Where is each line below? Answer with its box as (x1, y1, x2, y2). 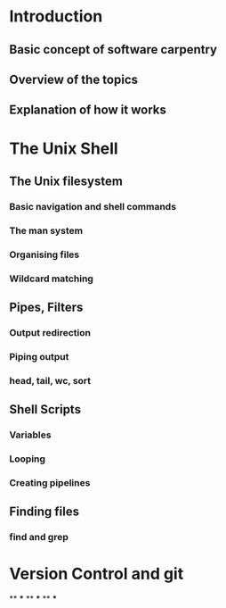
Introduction (9, 6, 103, 27)
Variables (9, 429, 52, 441)
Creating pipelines (9, 476, 91, 488)
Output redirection (9, 326, 92, 338)
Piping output (9, 350, 69, 362)
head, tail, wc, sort (9, 374, 92, 387)
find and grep (9, 531, 69, 544)
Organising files (9, 248, 80, 261)
